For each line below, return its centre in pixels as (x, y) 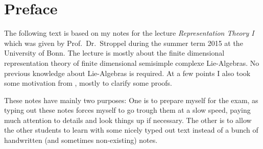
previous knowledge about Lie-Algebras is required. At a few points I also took (127, 73)
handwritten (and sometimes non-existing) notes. (81, 140)
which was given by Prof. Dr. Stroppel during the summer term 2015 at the (124, 43)
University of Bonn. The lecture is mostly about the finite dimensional (114, 53)
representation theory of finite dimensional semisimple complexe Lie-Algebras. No (132, 63)
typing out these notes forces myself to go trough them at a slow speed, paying (127, 110)
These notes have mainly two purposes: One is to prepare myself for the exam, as (131, 100)
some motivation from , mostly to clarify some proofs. (88, 83)
